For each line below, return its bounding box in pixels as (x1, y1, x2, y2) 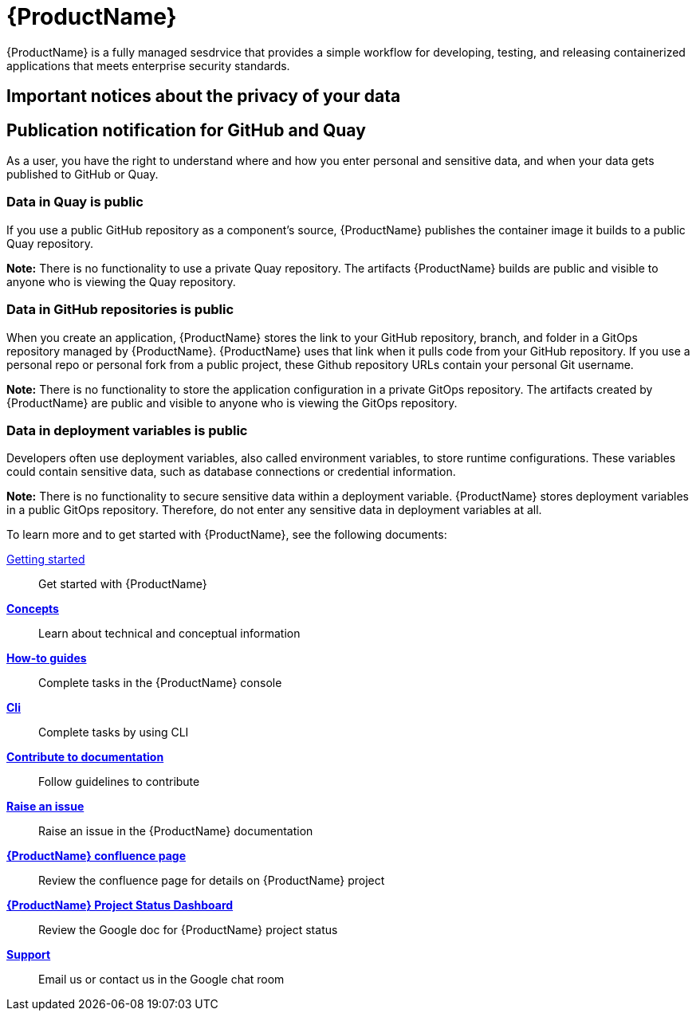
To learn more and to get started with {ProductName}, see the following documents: (6, 528, 447, 542)
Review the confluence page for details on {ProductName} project (38, 874, 385, 888)
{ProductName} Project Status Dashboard (6, 898, 234, 913)
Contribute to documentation (6, 750, 164, 764)
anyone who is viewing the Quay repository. (6, 274, 236, 289)
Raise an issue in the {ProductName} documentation (38, 824, 313, 838)
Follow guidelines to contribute (38, 775, 200, 789)
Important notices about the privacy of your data (6, 86, 401, 107)
